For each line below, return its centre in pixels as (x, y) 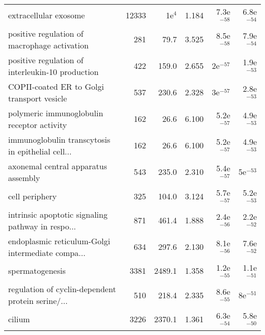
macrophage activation (48, 45)
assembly (24, 177)
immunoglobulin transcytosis (59, 139)
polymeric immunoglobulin (56, 113)
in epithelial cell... (40, 151)
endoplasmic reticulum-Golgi (59, 241)
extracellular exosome (47, 15)
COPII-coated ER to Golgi (56, 86)
